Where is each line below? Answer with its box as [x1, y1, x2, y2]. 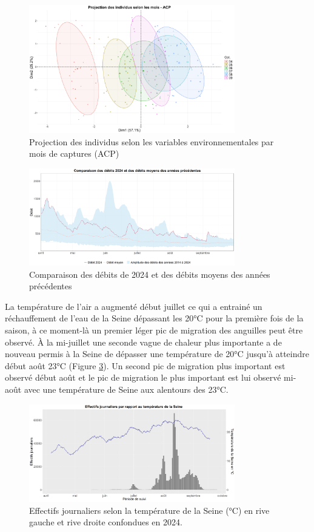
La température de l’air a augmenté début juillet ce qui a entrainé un [5, 300, 262, 312]
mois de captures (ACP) [29, 147, 119, 160]
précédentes [29, 280, 72, 292]
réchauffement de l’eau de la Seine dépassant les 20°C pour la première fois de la [5, 312, 304, 324]
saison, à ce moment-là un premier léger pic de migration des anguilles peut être [5, 324, 303, 337]
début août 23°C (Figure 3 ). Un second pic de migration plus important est [5, 359, 286, 372]
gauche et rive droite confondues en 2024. [29, 516, 182, 528]
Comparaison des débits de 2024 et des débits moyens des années [29, 268, 270, 280]
